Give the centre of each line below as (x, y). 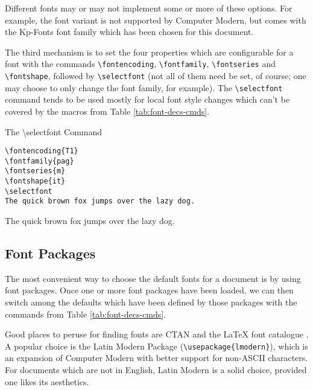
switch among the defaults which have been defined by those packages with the (151, 302)
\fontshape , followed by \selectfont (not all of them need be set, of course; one (156, 76)
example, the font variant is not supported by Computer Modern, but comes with (156, 20)
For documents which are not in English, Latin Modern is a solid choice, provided (156, 370)
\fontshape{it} (35, 181)
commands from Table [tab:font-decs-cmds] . (86, 314)
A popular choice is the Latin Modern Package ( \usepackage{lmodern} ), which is (156, 346)
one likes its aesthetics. (47, 381)
